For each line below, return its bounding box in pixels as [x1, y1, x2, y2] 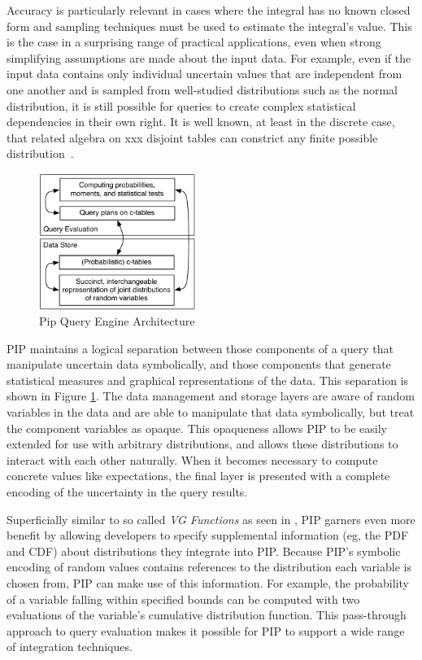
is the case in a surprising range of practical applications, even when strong [7, 33, 381, 50]
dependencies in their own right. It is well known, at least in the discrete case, [7, 113, 395, 130]
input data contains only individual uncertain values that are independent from [7, 65, 402, 82]
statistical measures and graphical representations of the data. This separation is [7, 371, 408, 388]
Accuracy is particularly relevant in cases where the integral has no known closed [7, 2, 411, 18]
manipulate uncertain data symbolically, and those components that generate [7, 356, 391, 373]
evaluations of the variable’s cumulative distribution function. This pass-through [7, 606, 407, 623]
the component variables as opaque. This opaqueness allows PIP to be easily [7, 419, 387, 436]
